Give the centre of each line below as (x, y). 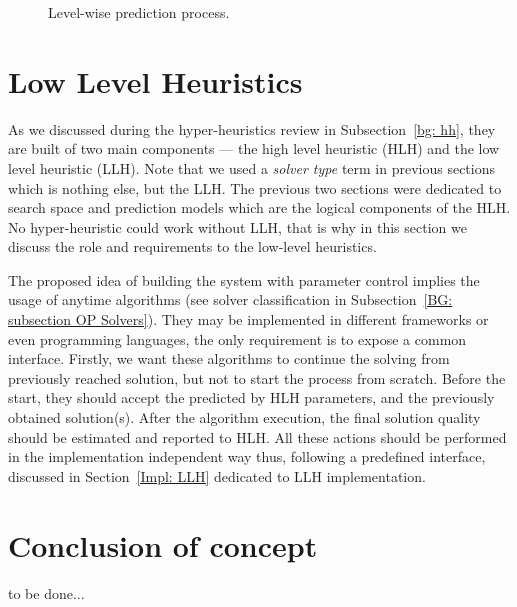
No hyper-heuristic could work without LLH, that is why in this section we (237, 226)
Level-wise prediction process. (139, 12)
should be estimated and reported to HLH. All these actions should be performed (257, 436)
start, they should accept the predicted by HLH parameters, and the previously (251, 397)
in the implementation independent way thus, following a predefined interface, (247, 456)
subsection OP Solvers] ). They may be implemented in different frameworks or (248, 319)
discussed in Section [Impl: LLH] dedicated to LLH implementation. (217, 475)
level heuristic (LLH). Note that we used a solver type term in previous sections (252, 167)
